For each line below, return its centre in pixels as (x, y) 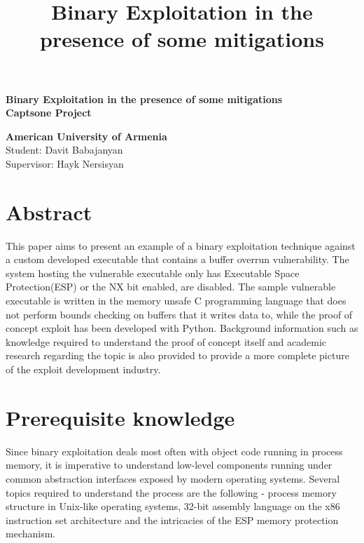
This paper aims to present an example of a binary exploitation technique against (181, 245)
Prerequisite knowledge (120, 417)
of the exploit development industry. (83, 369)
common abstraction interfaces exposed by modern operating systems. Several (173, 478)
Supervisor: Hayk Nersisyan (65, 163)
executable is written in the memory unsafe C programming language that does (176, 301)
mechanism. (31, 534)
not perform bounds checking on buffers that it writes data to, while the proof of (179, 314)
